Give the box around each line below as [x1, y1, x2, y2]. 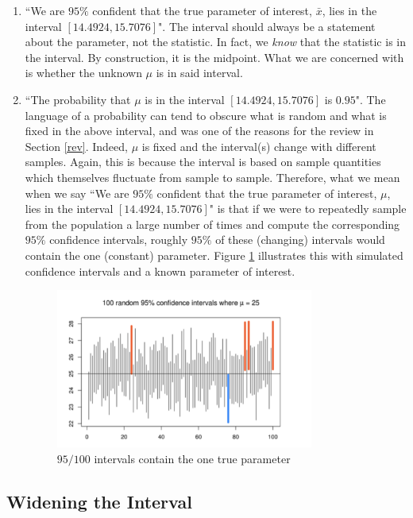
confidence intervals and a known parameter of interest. [25, 262, 295, 279]
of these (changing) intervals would [215, 231, 385, 248]
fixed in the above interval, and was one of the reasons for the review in [25, 122, 374, 139]
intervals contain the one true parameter [94, 450, 291, 466]
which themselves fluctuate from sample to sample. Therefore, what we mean [25, 168, 400, 185]
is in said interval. [156, 64, 243, 81]
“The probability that [25, 91, 131, 107]
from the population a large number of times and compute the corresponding [25, 215, 400, 232]
